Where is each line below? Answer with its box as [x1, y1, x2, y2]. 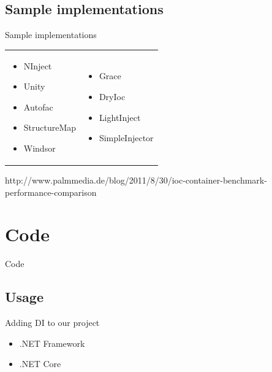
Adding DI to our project [5, 316, 100, 329]
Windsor [23, 141, 56, 154]
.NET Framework [19, 336, 85, 349]
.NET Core [19, 357, 61, 370]
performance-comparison [5, 185, 97, 198]
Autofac [23, 100, 53, 113]
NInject [23, 59, 52, 72]
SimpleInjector [99, 131, 154, 144]
